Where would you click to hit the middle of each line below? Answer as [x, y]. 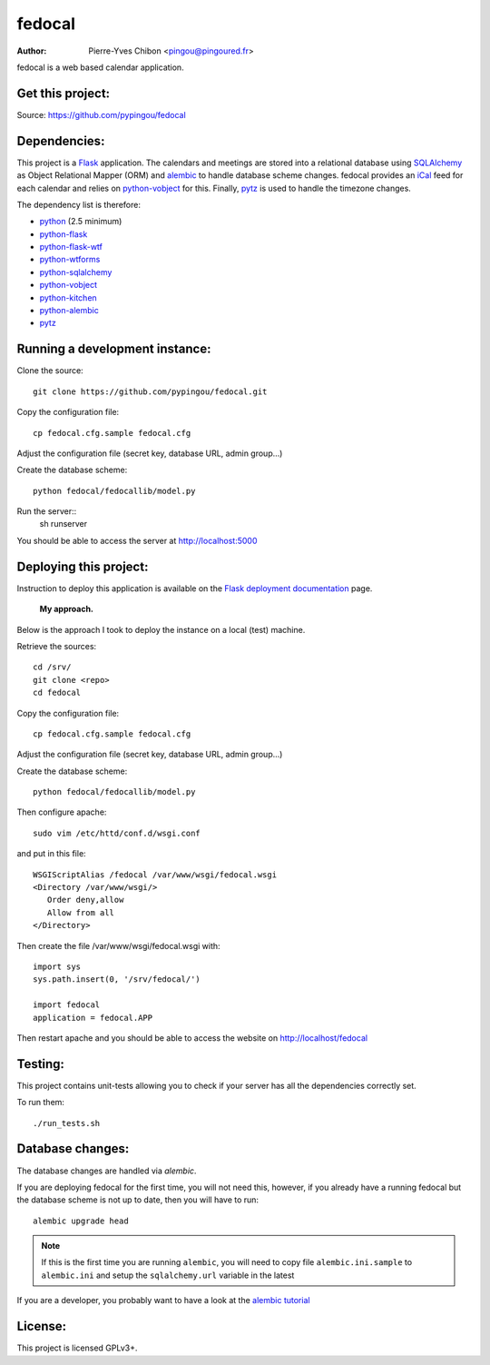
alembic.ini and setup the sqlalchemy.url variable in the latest [168, 1275]
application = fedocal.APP [93, 1018]
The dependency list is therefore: [78, 204]
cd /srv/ [52, 667]
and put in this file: [51, 854]
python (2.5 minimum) [81, 222]
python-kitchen [68, 297]
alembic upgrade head [81, 1221]
